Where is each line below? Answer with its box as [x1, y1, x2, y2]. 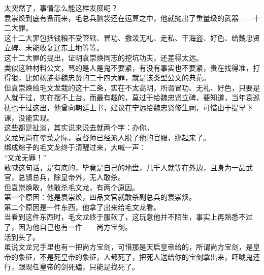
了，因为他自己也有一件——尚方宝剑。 [4, 222, 132, 232]
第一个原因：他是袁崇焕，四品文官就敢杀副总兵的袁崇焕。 [4, 192, 196, 202]
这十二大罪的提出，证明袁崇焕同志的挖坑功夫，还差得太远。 [4, 52, 203, 63]
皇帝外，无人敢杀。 [60, 172, 125, 182]
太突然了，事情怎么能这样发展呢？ [4, 3, 118, 13]
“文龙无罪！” [4, 151, 47, 162]
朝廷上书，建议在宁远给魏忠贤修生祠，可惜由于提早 [75, 102, 246, 112]
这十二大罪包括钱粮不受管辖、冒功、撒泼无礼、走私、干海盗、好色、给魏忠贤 [4, 32, 260, 43]
